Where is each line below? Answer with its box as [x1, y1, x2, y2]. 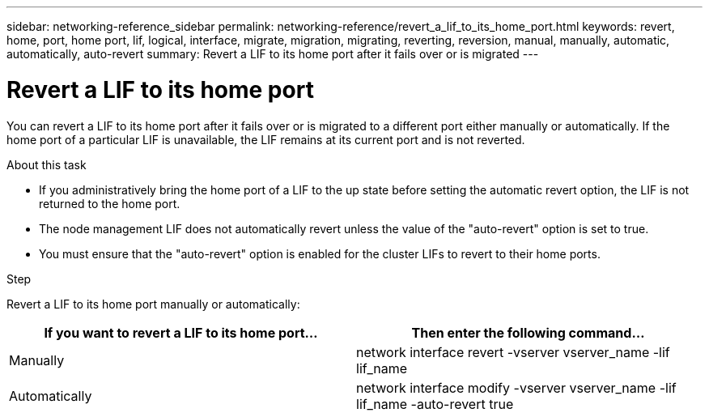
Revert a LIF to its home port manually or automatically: [6, 296, 300, 311]
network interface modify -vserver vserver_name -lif [356, 379, 677, 396]
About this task [6, 157, 87, 172]
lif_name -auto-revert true [356, 395, 514, 412]
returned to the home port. [39, 196, 180, 211]
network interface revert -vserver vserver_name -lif [356, 343, 670, 360]
